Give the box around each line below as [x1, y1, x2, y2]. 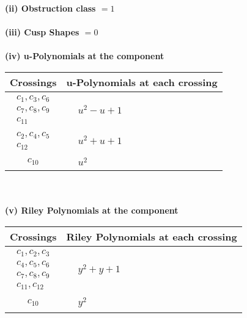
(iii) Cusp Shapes [5, 26, 79, 38]
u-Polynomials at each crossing [66, 74, 218, 89]
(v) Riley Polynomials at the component [5, 204, 179, 217]
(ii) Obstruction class [5, 2, 96, 14]
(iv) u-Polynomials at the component [5, 49, 164, 62]
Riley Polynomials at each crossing [66, 229, 237, 244]
